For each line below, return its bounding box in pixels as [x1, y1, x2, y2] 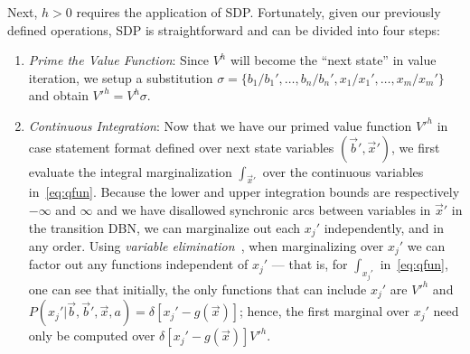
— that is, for [271, 255, 348, 274]
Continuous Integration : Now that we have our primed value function [28, 116, 412, 135]
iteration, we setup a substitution [28, 68, 213, 87]
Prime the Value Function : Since [28, 51, 209, 70]
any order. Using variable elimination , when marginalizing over [28, 237, 384, 255]
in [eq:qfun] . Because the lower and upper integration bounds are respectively [28, 182, 460, 201]
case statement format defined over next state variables [28, 137, 334, 156]
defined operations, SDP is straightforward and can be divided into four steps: [7, 20, 440, 39]
